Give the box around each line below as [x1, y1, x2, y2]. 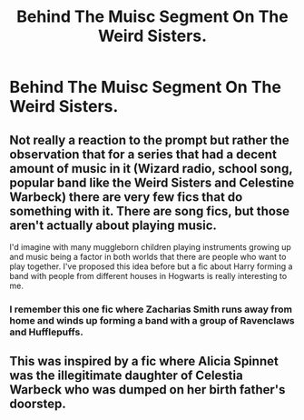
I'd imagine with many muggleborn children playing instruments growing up [9, 242, 292, 252]
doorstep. [9, 396, 66, 412]
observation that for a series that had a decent [9, 146, 277, 162]
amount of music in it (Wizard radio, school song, [9, 161, 293, 176]
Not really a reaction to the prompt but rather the [9, 132, 289, 147]
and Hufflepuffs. [9, 325, 83, 338]
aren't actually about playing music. [9, 217, 218, 233]
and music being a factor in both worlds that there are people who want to [9, 252, 287, 262]
